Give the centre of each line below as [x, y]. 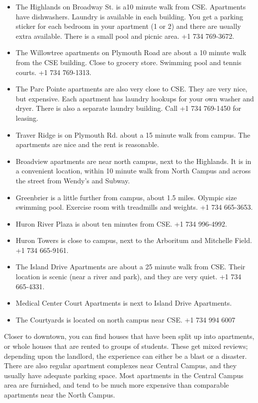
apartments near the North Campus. [60, 395]
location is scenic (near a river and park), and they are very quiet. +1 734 [129, 277]
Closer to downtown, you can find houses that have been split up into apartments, [129, 336]
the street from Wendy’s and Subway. [73, 180]
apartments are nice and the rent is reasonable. [87, 144]
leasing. [27, 118]
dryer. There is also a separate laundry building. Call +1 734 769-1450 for [128, 108]
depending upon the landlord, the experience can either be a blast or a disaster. [126, 356]
